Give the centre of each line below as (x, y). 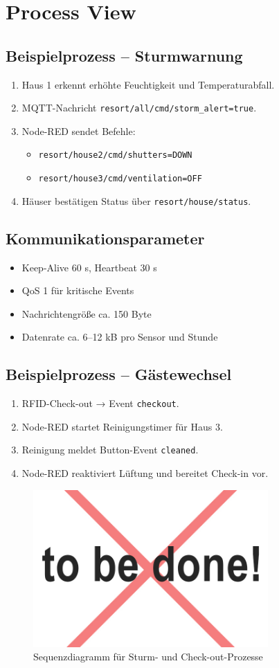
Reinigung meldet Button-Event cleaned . (110, 450)
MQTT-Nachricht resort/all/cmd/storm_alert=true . (139, 108)
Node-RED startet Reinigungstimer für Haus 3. (122, 426)
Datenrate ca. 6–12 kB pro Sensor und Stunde (120, 337)
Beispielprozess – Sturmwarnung (124, 55)
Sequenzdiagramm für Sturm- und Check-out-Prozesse (148, 657)
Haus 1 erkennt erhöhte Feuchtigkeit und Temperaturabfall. (148, 84)
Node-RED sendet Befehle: (79, 130)
